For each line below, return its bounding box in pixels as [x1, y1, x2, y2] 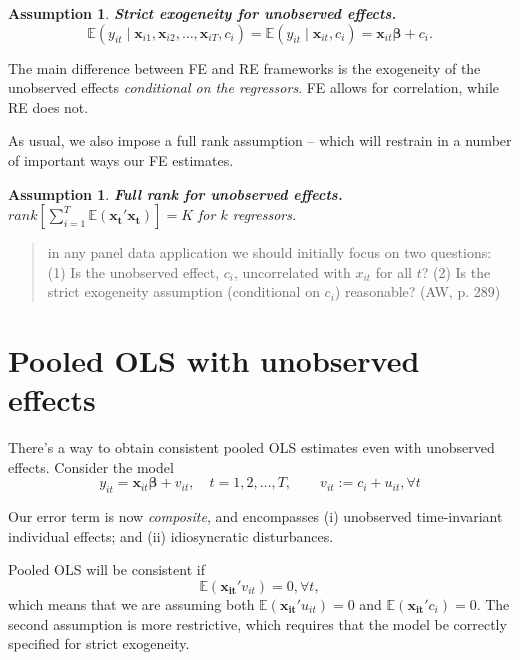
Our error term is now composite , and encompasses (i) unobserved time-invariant [8, 506, 503, 527]
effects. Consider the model [8, 456, 174, 477]
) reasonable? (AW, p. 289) [334, 281, 501, 302]
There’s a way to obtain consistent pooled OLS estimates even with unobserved [8, 437, 495, 458]
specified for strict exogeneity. [8, 633, 190, 654]
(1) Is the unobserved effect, [47, 261, 220, 282]
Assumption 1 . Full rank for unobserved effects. [8, 183, 343, 204]
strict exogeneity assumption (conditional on [47, 281, 320, 302]
